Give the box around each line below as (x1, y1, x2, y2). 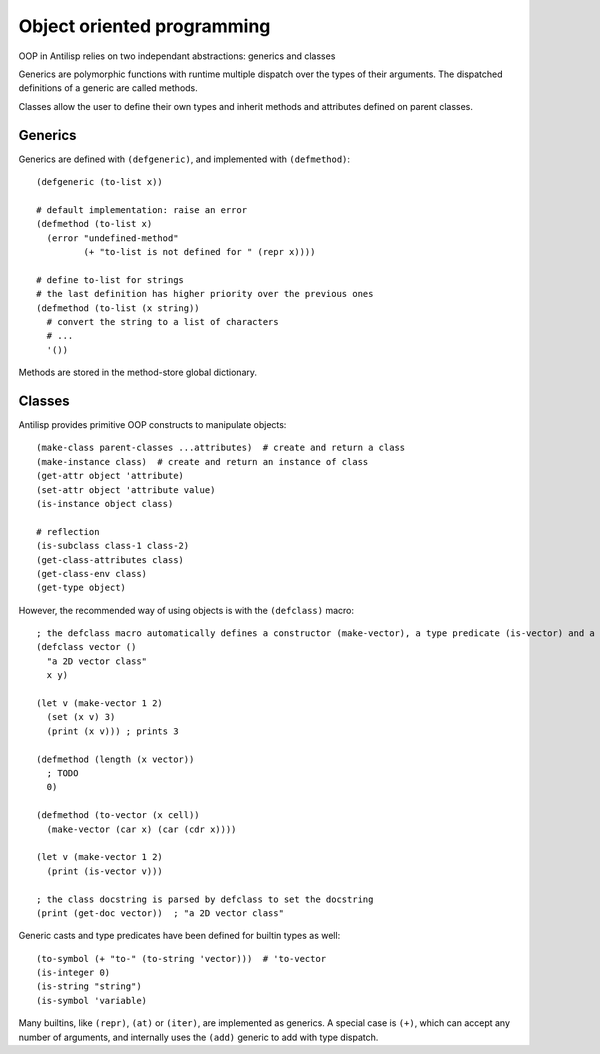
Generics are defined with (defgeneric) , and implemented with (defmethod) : (18, 153, 350, 165)
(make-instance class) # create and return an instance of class (36, 456, 369, 467)
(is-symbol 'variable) (36, 995, 148, 1006)
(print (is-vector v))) (46, 865, 164, 877)
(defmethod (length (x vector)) (36, 753, 195, 765)
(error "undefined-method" (46, 232, 179, 244)
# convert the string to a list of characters (46, 316, 279, 327)
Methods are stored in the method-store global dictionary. (18, 366, 258, 379)
